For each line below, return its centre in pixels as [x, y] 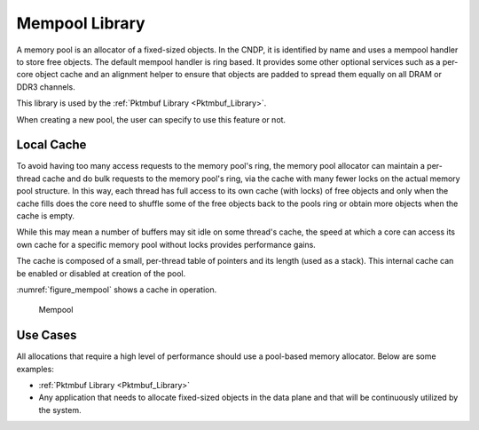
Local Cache [51, 145]
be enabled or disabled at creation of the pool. [101, 273]
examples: [35, 369]
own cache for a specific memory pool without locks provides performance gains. [166, 244]
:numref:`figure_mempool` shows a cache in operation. [117, 290]
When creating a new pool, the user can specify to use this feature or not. [151, 119]
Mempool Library [81, 23]
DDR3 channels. [46, 87]
